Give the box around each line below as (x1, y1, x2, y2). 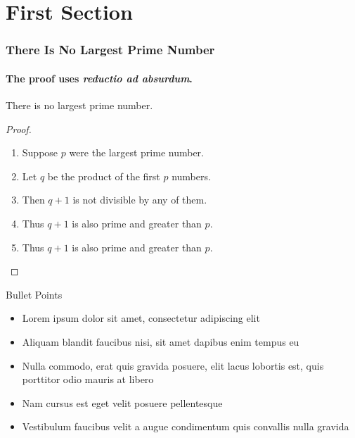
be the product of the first (47, 168, 160, 183)
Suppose (22, 145, 58, 160)
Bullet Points (6, 287, 63, 301)
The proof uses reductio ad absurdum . (6, 70, 193, 85)
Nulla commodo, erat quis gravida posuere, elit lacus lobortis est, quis (22, 358, 324, 373)
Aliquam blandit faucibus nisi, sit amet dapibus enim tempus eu (22, 334, 299, 349)
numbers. (172, 168, 211, 183)
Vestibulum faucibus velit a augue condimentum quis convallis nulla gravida (22, 419, 349, 434)
